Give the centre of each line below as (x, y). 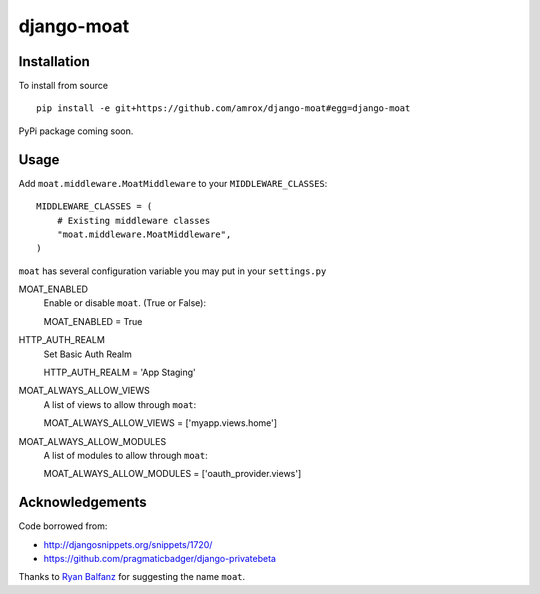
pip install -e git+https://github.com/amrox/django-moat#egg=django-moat (223, 108)
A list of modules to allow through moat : (126, 455)
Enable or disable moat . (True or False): (125, 303)
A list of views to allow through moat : (120, 404)
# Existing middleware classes (133, 220)
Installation (54, 61)
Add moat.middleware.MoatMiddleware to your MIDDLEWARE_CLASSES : (173, 183)
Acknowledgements (82, 502)
